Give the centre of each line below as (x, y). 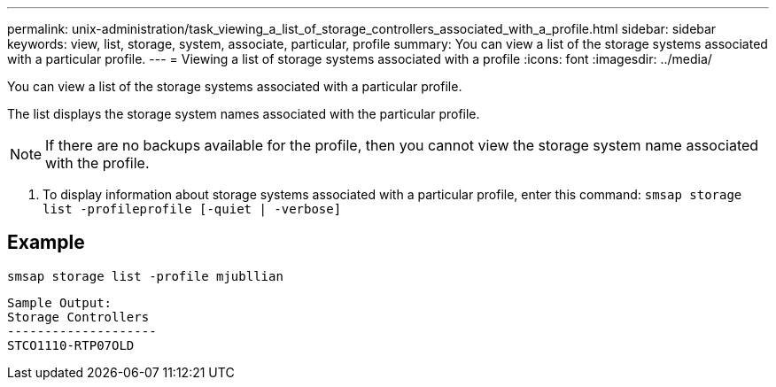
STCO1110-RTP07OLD (71, 345)
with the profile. (97, 163)
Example (46, 243)
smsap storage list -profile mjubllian (145, 276)
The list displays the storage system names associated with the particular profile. (244, 114)
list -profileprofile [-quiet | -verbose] (192, 209)
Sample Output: (60, 302)
